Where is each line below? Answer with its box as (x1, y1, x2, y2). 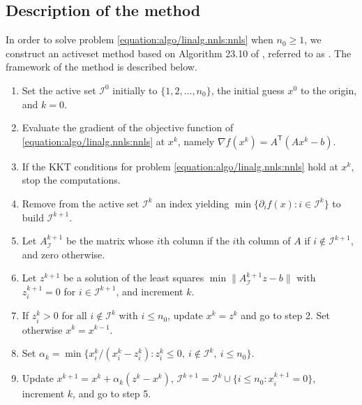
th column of (236, 233, 291, 248)
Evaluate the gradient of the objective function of (22, 120, 234, 135)
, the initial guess (211, 82, 285, 97)
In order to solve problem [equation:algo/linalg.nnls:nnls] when (6, 32, 273, 47)
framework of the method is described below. (6, 59, 197, 74)
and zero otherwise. (22, 246, 105, 261)
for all (61, 308, 87, 323)
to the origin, (300, 82, 357, 97)
